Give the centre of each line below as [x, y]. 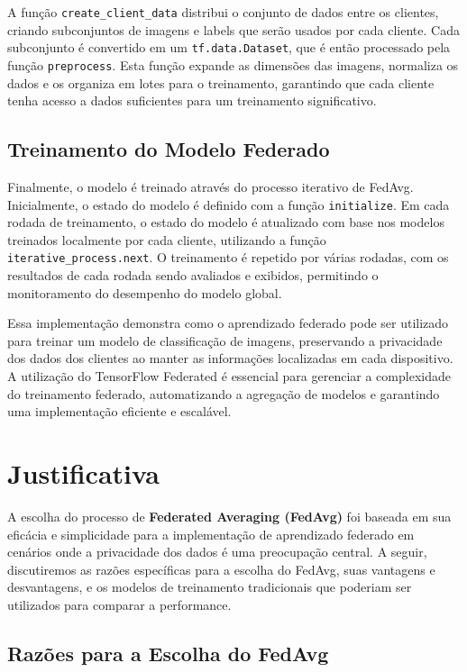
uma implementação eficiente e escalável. [119, 411]
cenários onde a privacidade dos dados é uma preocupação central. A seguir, [217, 552]
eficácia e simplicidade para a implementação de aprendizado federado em [211, 534]
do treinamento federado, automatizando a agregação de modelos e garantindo [224, 393]
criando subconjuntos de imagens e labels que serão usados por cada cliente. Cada [233, 29]
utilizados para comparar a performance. [119, 604]
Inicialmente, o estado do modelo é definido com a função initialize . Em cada [229, 204]
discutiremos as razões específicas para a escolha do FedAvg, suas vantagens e [221, 569]
